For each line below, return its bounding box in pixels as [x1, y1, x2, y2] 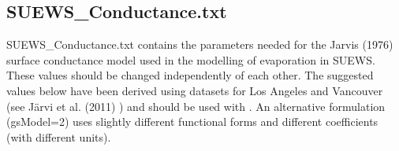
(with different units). [6, 128, 111, 145]
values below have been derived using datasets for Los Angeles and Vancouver [6, 82, 383, 98]
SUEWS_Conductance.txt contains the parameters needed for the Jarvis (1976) [6, 36, 393, 53]
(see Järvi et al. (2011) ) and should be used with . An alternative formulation [6, 98, 386, 114]
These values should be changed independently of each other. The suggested [6, 67, 374, 83]
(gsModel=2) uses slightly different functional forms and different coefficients [6, 113, 378, 130]
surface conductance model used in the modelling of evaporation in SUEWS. [6, 51, 375, 68]
